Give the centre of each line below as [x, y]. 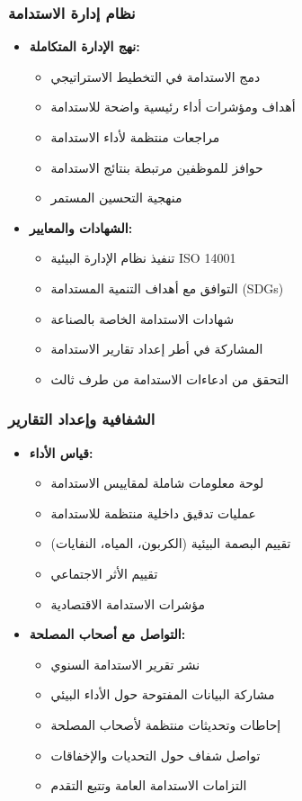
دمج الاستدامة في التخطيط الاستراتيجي [155, 76]
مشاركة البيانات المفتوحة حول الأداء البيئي [163, 694]
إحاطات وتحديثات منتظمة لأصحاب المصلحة [166, 724]
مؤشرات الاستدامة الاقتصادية [128, 603]
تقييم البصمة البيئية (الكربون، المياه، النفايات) [171, 543]
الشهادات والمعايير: [81, 227]
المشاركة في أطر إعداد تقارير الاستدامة [157, 349]
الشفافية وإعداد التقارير [82, 419]
